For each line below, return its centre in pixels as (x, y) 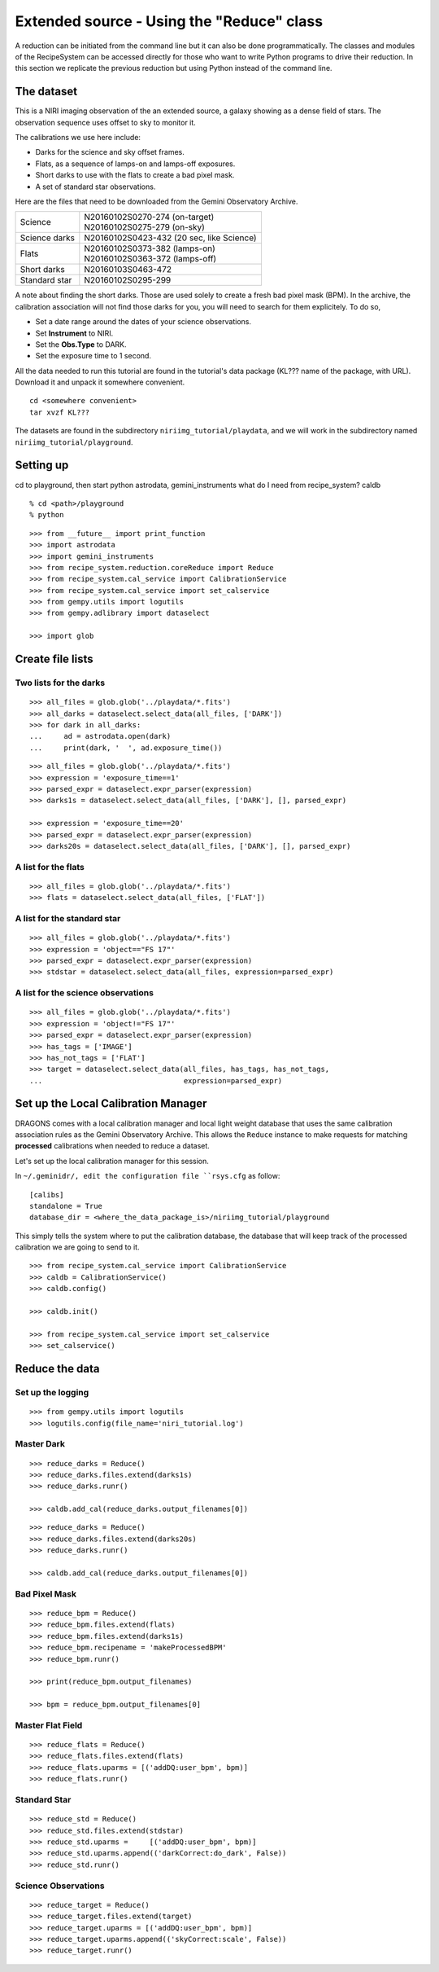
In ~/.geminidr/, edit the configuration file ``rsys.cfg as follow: (148, 1176)
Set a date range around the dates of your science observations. (143, 322)
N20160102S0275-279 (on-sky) (144, 227)
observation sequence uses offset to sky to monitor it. (106, 122)
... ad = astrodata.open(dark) (100, 736)
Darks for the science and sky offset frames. (110, 152)
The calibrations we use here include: (78, 138)
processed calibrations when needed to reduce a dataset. (113, 1146)
